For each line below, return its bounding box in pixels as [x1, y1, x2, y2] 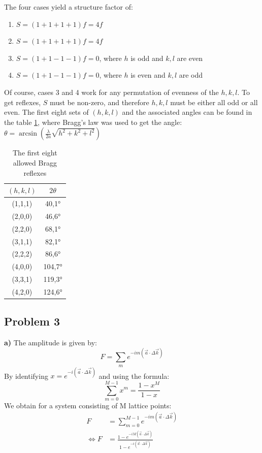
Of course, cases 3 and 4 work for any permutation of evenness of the [4, 86, 219, 97]
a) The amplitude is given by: [4, 337, 97, 348]
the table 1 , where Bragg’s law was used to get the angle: [4, 116, 182, 127]
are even [177, 52, 203, 63]
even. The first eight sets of [4, 107, 89, 117]
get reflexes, [4, 96, 41, 107]
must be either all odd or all [170, 96, 258, 107]
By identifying [4, 370, 48, 381]
